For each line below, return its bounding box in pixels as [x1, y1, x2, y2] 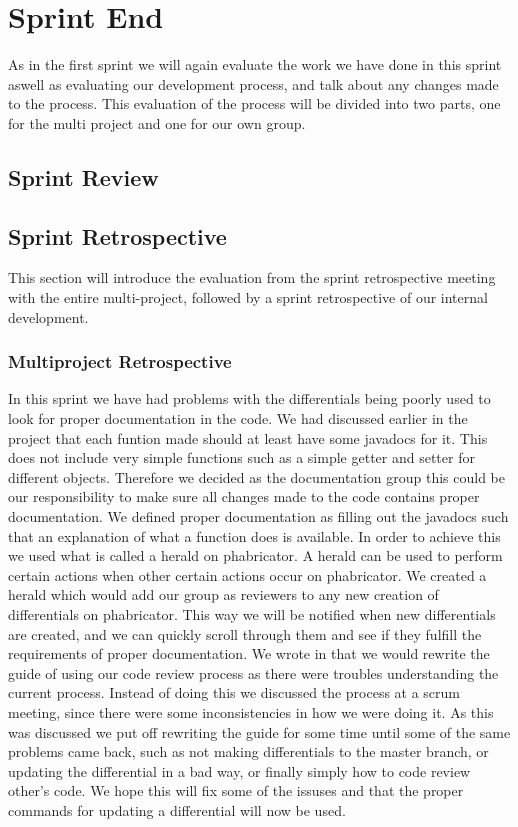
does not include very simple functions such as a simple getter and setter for [8, 447, 475, 468]
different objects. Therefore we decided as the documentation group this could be [8, 466, 505, 487]
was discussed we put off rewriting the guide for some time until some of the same [8, 721, 511, 742]
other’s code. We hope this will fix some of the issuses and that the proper [8, 780, 464, 801]
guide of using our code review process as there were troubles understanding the [8, 662, 499, 683]
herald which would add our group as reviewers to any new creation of [8, 584, 439, 605]
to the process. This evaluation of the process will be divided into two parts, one [8, 93, 501, 114]
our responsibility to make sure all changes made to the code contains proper [8, 486, 480, 507]
